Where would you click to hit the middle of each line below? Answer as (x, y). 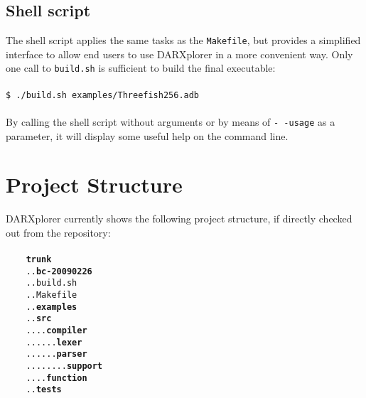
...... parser (56, 354)
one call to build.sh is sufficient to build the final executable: (141, 68)
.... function (56, 378)
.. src (39, 319)
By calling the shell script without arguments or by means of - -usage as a (171, 121)
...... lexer (54, 342)
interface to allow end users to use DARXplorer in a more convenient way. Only (179, 54)
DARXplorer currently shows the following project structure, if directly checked (179, 219)
